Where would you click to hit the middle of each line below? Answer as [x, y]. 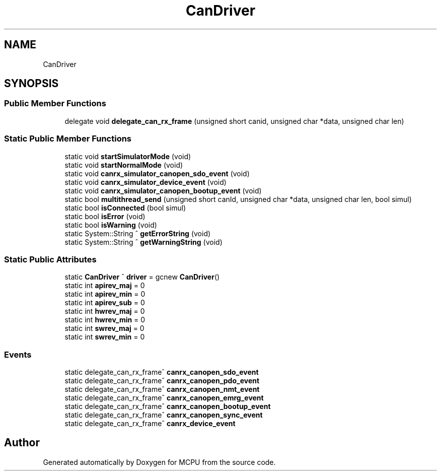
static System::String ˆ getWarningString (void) [143, 242]
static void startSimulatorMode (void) [128, 156]
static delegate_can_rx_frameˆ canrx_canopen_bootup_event [168, 406]
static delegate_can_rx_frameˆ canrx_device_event [150, 424]
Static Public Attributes [50, 259]
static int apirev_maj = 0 [105, 286]
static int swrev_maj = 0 [104, 328]
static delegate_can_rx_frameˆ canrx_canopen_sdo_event [162, 372]
